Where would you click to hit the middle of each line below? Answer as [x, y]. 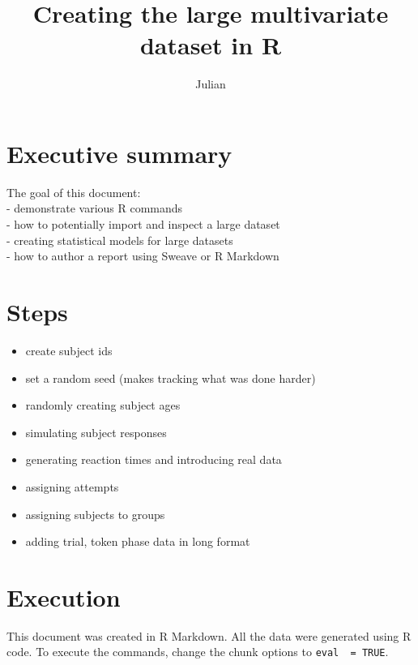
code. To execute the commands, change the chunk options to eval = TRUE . [198, 652]
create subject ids [69, 350]
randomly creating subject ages [103, 405]
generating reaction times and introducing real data [154, 459]
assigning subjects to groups [95, 514]
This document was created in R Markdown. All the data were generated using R [209, 635]
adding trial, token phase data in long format [138, 541]
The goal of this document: [74, 192]
